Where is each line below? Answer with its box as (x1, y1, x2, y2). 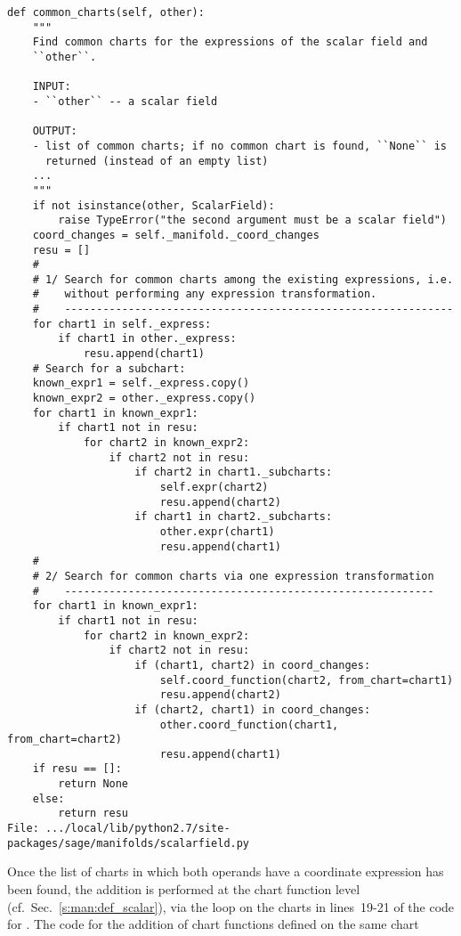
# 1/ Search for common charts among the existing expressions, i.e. (32, 273, 454, 286)
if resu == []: (32, 762, 122, 776)
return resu (58, 807, 129, 820)
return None (58, 777, 129, 791)
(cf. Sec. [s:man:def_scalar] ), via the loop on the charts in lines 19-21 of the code (7, 897, 455, 916)
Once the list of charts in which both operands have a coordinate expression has (7, 862, 444, 881)
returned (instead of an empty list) (44, 154, 269, 167)
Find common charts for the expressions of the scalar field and (32, 36, 428, 49)
